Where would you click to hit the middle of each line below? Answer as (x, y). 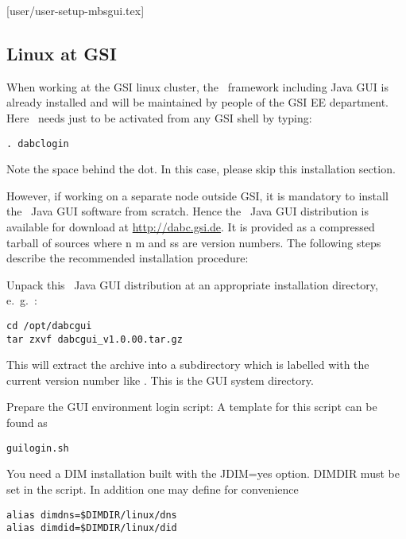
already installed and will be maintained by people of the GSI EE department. (197, 102)
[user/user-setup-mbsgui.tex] (75, 10)
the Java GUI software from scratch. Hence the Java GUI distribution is (188, 211)
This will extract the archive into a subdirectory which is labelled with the (188, 365)
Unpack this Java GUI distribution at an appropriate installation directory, (192, 284)
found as (27, 423)
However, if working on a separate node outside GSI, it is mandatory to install (197, 195)
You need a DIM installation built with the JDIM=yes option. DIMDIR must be (203, 473)
